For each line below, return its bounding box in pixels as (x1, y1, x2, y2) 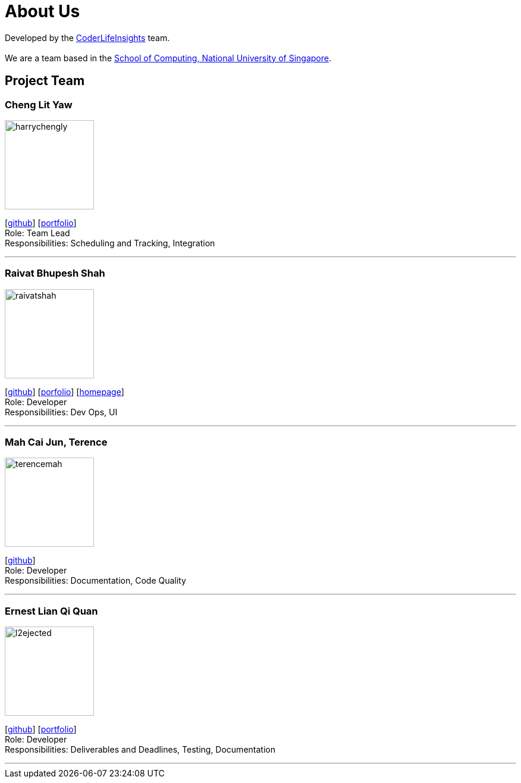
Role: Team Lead (5, 227, 70, 238)
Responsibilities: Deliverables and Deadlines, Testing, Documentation (5, 744, 275, 755)
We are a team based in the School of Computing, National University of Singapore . (5, 52, 332, 63)
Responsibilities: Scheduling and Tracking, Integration (5, 237, 215, 248)
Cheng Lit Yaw (5, 98, 73, 111)
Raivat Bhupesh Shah (5, 267, 105, 280)
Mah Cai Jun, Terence (5, 436, 108, 449)
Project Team (5, 73, 85, 89)
